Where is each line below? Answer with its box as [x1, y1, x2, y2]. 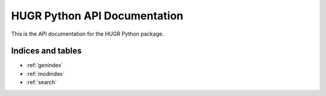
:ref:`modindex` [26, 70, 65, 77]
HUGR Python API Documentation [11, 9, 184, 22]
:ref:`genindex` [26, 62, 63, 69]
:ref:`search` [26, 78, 57, 86]
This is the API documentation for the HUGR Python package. [11, 30, 164, 37]
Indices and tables [11, 46, 82, 56]
